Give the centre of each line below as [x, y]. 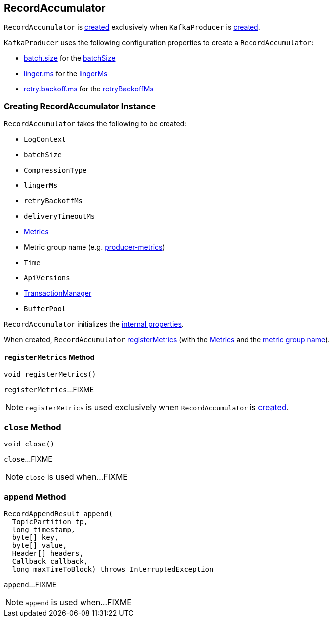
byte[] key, [35, 537]
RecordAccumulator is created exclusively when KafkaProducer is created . [132, 27]
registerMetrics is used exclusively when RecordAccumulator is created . [157, 407]
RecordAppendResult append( [59, 513]
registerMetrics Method [49, 357]
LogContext [45, 139]
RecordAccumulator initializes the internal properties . [94, 324]
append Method [35, 496]
